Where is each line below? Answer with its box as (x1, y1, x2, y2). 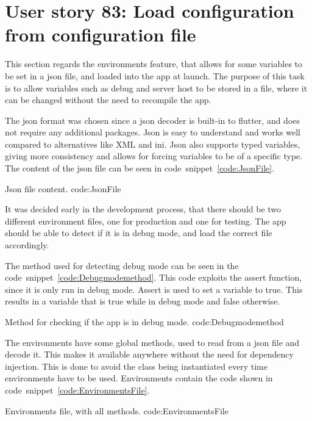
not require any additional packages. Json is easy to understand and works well (5, 126, 300, 139)
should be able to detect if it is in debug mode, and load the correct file (5, 226, 272, 239)
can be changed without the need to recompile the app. (5, 93, 211, 106)
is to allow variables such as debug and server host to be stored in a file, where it (5, 81, 308, 94)
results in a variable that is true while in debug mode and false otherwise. (5, 295, 280, 308)
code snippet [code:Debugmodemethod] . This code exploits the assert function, (5, 271, 302, 284)
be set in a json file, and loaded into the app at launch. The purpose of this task (5, 69, 305, 82)
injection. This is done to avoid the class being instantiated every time (5, 359, 268, 372)
